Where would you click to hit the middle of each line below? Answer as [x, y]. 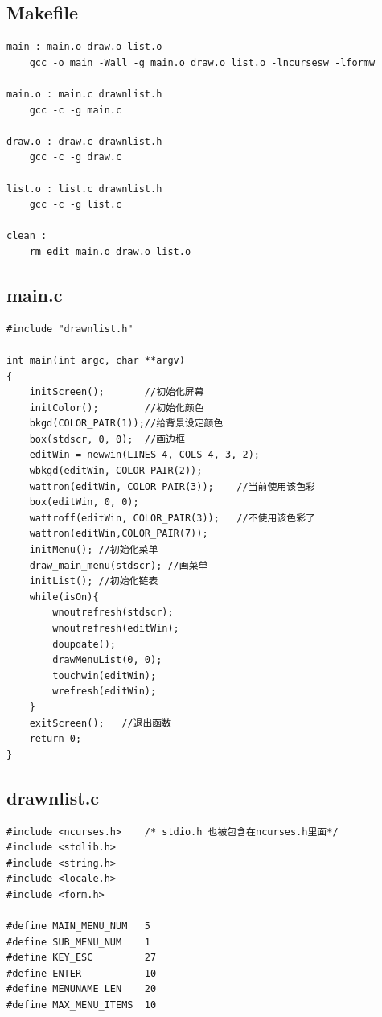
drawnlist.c [53, 797]
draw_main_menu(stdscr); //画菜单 [119, 565]
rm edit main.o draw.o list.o [110, 251]
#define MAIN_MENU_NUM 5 [78, 926]
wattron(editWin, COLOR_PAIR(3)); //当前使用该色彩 [172, 486]
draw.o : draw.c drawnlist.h [84, 141]
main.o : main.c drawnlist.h [84, 94]
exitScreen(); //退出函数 [101, 723]
